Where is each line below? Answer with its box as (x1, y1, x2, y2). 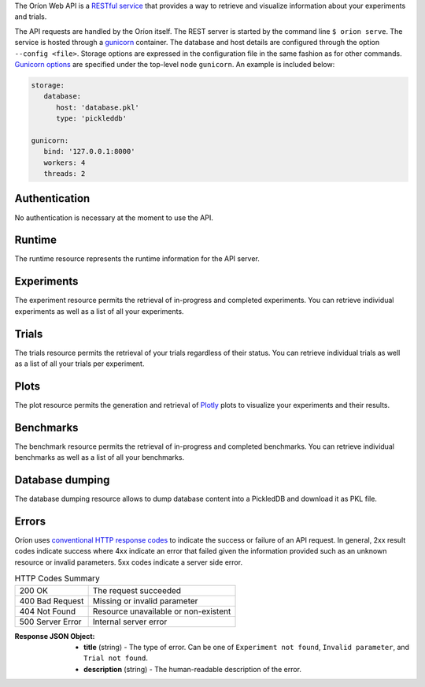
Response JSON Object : (14, 631, 95, 640)
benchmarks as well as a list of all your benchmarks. (14, 453, 185, 462)
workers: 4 (43, 158, 86, 167)
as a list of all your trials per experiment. (14, 359, 145, 368)
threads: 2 (43, 170, 86, 178)
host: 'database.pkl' (56, 103, 139, 112)
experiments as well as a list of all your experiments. (14, 306, 184, 315)
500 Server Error (19, 616, 82, 627)
